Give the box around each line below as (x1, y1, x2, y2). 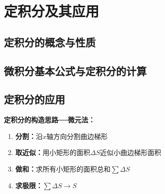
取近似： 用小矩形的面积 (15, 147, 90, 157)
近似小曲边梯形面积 (100, 147, 162, 157)
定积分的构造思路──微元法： (4, 115, 95, 125)
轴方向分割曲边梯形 (46, 131, 108, 141)
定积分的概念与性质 (4, 34, 96, 49)
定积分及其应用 (4, 1, 99, 21)
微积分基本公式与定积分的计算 (4, 63, 147, 78)
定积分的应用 (4, 92, 65, 107)
